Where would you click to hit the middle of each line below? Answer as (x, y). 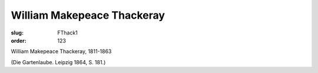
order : (19, 40)
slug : (17, 33)
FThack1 (67, 33)
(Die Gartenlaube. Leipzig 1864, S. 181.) (58, 62)
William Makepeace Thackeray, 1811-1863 (61, 51)
